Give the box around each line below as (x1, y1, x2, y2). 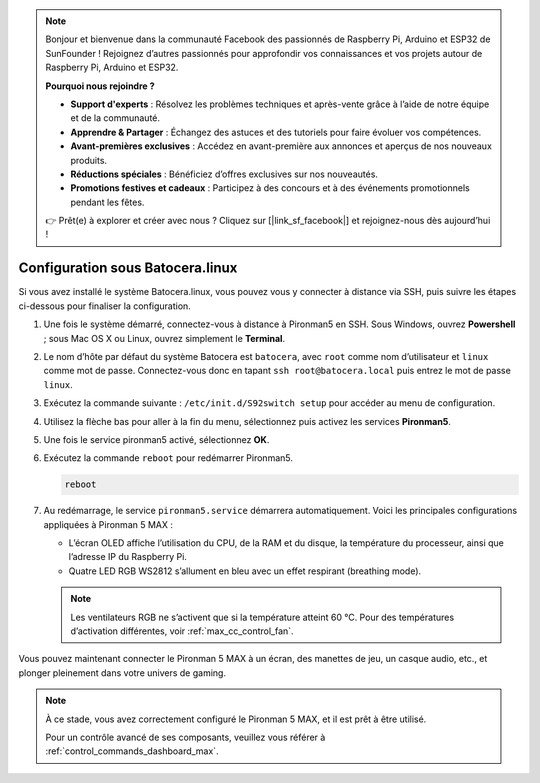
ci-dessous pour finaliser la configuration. (18, 300, 192, 312)
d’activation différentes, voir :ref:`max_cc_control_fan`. (70, 625, 294, 637)
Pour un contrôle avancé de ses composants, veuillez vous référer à (45, 731, 326, 743)
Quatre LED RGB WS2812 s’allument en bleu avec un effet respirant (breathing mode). (68, 565, 422, 577)
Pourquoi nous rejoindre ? (45, 80, 155, 92)
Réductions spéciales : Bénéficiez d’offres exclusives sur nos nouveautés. (70, 168, 379, 180)
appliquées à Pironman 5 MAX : (43, 518, 174, 530)
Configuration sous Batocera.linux (18, 260, 238, 277)
